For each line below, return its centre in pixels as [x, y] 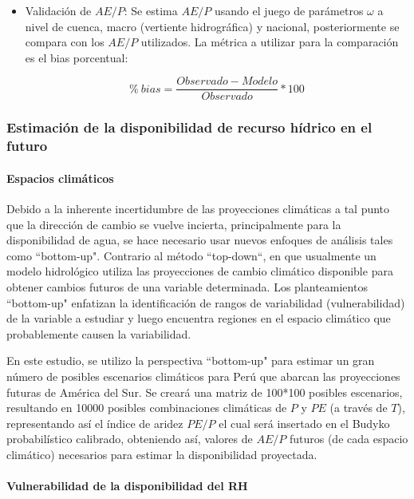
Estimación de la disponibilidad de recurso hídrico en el [189, 127]
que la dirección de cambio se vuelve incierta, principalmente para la [174, 224]
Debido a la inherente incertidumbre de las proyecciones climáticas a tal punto [198, 208]
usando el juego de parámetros [289, 10]
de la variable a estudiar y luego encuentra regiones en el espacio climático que [199, 318]
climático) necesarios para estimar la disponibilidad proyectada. [162, 454]
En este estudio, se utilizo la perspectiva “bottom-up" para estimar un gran [191, 360]
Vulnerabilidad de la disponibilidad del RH [127, 486]
